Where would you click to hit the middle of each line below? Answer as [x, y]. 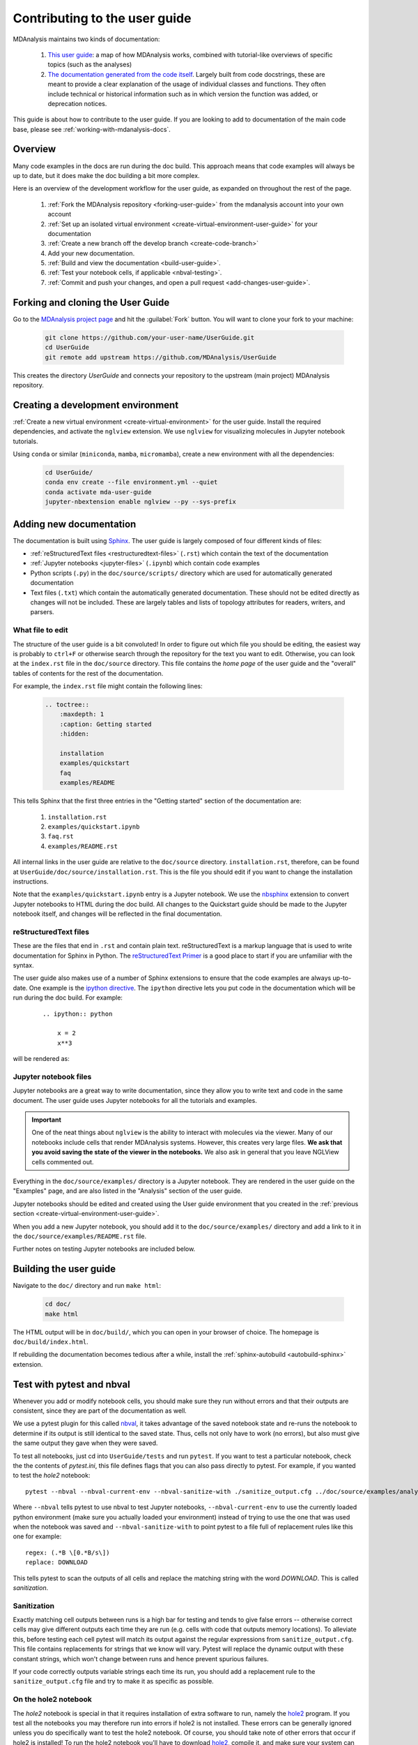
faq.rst [61, 837]
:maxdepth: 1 [82, 714]
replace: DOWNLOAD [57, 1562]
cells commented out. [63, 1161]
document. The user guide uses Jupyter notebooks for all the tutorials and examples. [135, 1100]
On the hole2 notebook [52, 1700]
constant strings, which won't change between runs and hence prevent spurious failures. [141, 1658]
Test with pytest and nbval [71, 1384]
